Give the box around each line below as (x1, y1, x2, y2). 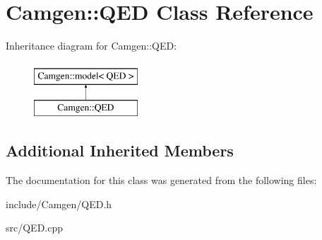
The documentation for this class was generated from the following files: (6, 173, 317, 188)
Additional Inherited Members (6, 139, 234, 161)
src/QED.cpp (6, 220, 64, 235)
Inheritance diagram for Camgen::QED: (6, 38, 177, 53)
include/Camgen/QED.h (6, 196, 112, 211)
